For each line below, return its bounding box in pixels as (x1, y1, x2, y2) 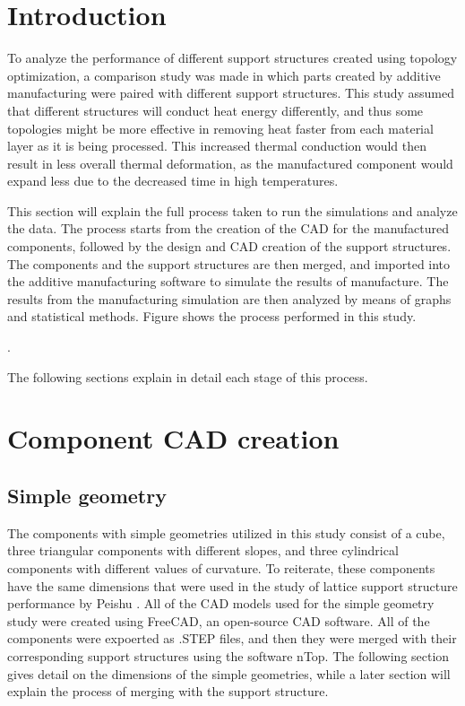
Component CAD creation (7, 420, 340, 457)
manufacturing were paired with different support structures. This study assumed (7, 83, 454, 102)
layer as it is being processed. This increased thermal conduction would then (7, 136, 427, 155)
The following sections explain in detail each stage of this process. (7, 367, 368, 386)
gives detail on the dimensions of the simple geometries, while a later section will (7, 664, 451, 683)
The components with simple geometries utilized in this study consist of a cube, (7, 523, 445, 542)
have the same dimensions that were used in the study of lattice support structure (7, 576, 458, 595)
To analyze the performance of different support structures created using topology (7, 48, 458, 67)
